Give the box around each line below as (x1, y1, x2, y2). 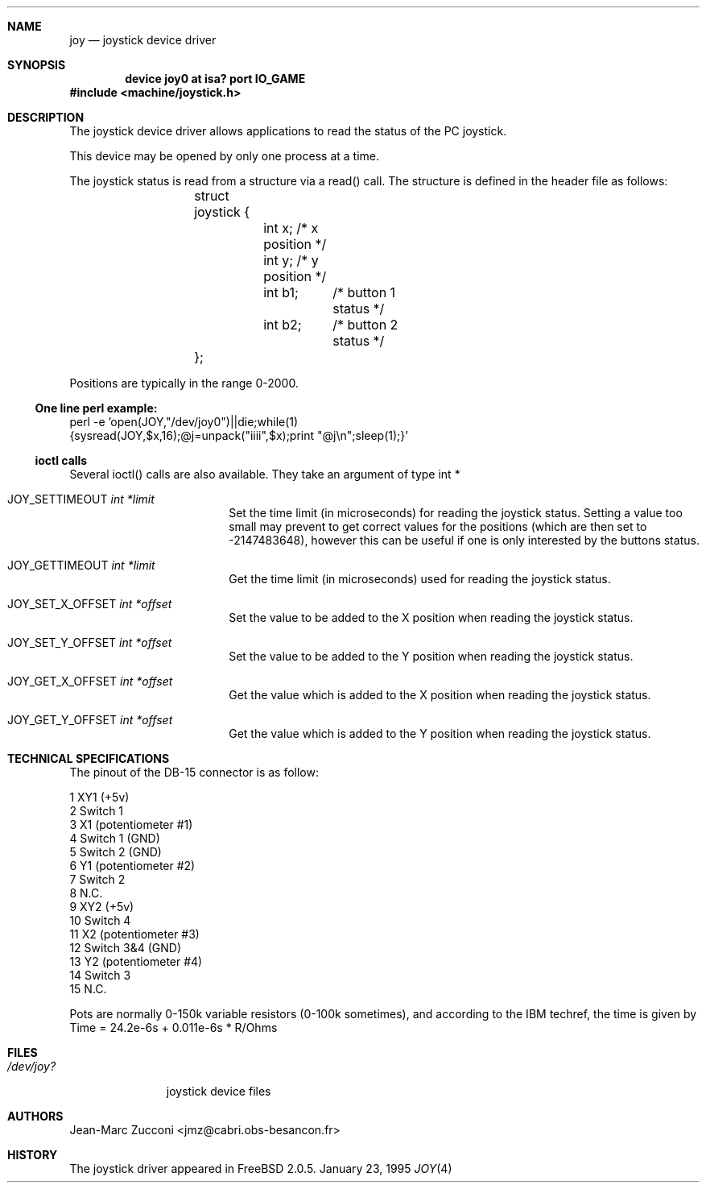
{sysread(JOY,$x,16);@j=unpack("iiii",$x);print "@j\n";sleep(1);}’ (69, 429, 408, 442)
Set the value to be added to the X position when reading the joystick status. (229, 611, 634, 624)
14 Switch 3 (69, 968, 131, 982)
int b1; (263, 284, 299, 300)
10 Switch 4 (69, 913, 131, 927)
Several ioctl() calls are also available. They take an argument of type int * (69, 467, 460, 481)
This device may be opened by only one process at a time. (69, 149, 380, 163)
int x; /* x (263, 220, 319, 236)
